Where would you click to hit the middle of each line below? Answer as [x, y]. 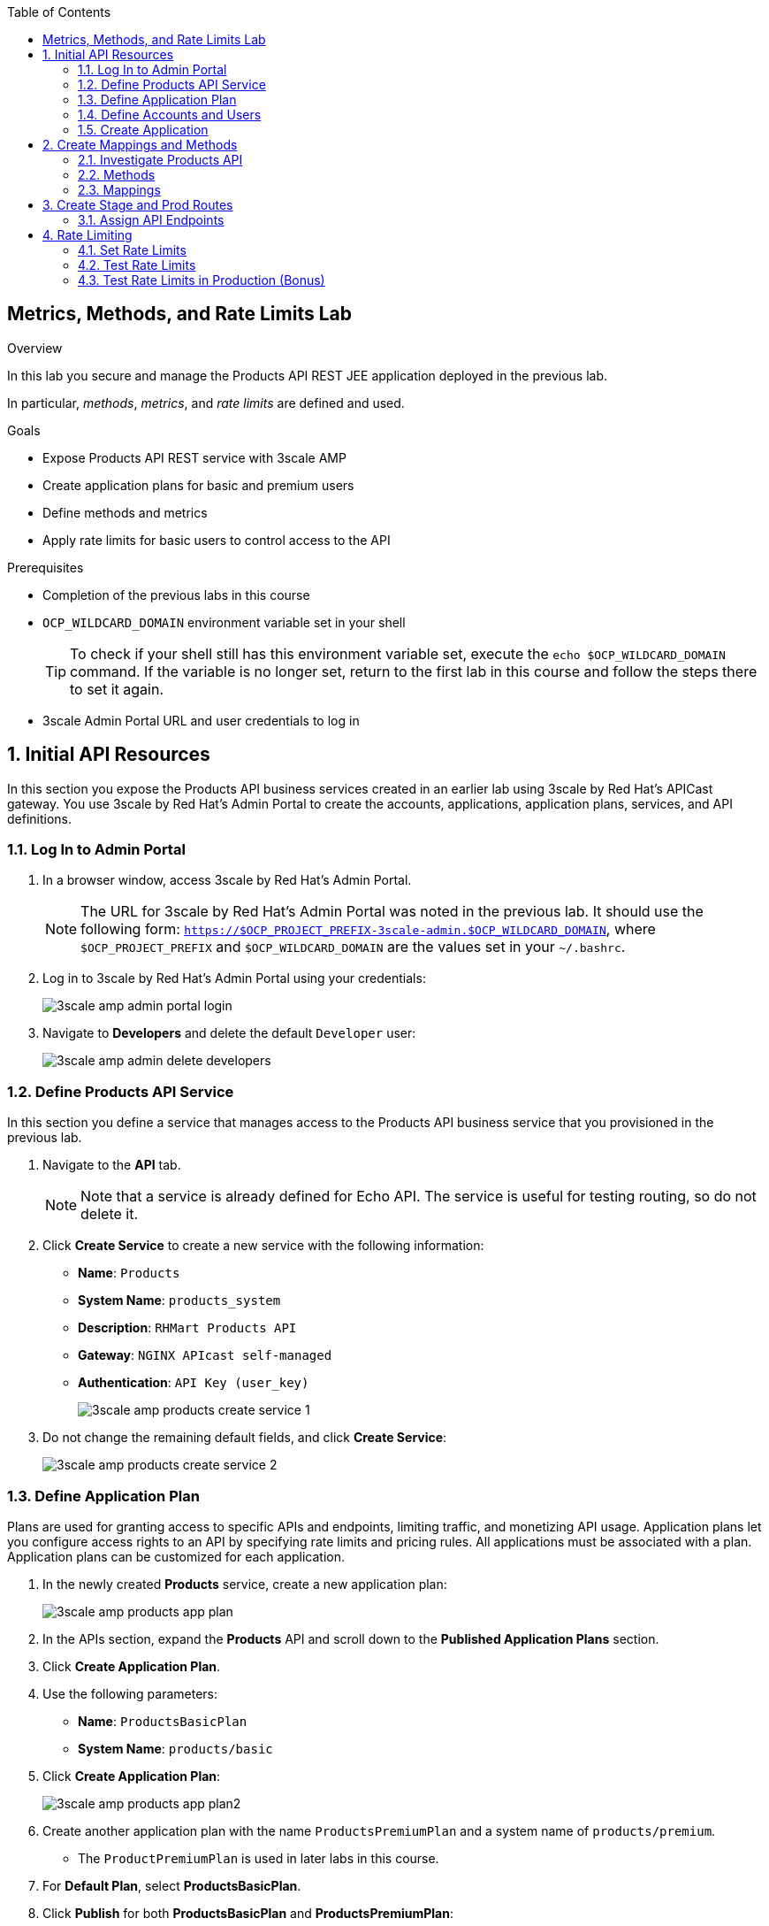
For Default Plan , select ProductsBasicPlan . [172, 1885]
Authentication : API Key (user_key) [194, 1383]
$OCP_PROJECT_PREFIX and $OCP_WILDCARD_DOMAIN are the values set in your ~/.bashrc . [353, 947]
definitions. [40, 818]
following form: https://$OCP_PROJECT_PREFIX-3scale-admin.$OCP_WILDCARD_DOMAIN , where [368, 929]
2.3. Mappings [119, 190]
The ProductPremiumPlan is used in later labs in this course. [259, 1858]
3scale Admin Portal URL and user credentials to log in [201, 720]
